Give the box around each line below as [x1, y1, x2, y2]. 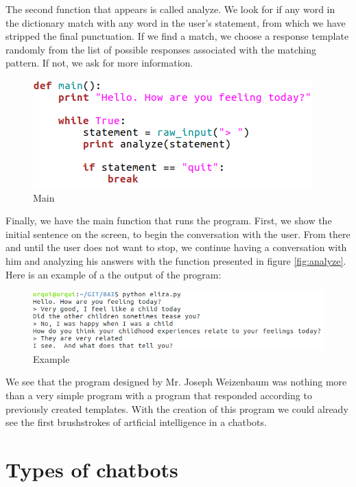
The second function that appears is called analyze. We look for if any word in [5, 2, 335, 16]
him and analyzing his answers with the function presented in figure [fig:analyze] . [5, 253, 346, 268]
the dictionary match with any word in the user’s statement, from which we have [5, 15, 346, 29]
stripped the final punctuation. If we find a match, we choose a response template [5, 29, 349, 43]
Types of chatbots [5, 455, 178, 484]
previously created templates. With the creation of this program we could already [5, 401, 348, 416]
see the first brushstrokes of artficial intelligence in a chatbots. [5, 415, 267, 429]
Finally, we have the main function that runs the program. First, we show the [5, 213, 332, 228]
